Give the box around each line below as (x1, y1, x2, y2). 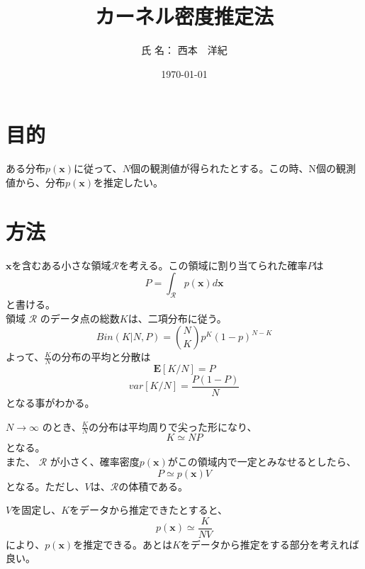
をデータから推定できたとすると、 (69, 502, 228, 517)
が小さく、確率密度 (50, 454, 140, 469)
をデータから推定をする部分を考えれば (180, 536, 359, 551)
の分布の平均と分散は (51, 349, 151, 364)
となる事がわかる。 (6, 395, 95, 410)
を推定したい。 (94, 174, 164, 189)
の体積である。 (118, 478, 189, 493)
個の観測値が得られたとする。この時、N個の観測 (130, 161, 356, 176)
